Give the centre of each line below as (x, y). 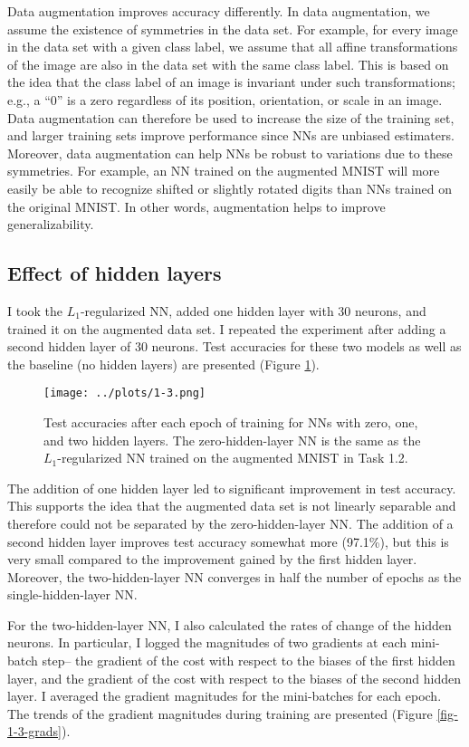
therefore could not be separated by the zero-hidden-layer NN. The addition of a (230, 523)
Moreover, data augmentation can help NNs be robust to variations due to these (230, 153)
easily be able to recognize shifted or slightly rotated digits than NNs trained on (230, 188)
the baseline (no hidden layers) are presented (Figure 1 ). (163, 364)
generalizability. (51, 224)
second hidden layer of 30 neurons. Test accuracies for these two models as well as (234, 346)
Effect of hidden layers (115, 273)
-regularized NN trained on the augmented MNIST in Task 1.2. (233, 458)
